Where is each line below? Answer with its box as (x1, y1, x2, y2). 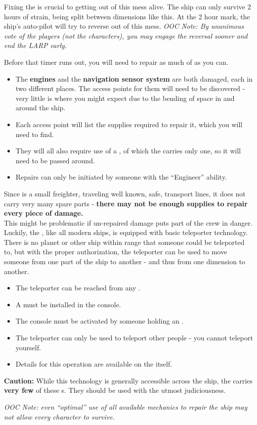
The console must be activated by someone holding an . (15, 316, 184, 326)
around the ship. (15, 102, 66, 113)
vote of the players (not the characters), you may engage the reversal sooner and (4, 30, 248, 41)
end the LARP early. (4, 40, 67, 50)
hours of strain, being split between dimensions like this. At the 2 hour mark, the (4, 11, 250, 21)
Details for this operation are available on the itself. (15, 359, 172, 369)
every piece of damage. (4, 208, 84, 218)
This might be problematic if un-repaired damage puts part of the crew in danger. (4, 217, 253, 228)
